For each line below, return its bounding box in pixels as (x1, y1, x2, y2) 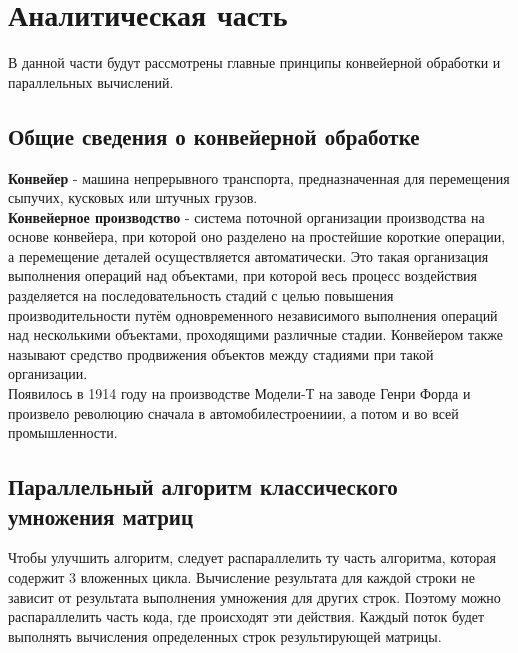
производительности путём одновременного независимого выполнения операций (8, 304, 498, 325)
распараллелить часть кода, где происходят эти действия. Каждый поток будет (8, 606, 485, 627)
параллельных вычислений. (8, 71, 174, 92)
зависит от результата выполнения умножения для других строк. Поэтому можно (8, 586, 501, 607)
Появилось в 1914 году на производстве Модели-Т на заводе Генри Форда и (8, 383, 471, 404)
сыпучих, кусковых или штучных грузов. (8, 187, 258, 208)
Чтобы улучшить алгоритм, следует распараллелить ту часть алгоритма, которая (8, 547, 496, 568)
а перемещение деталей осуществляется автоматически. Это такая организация (8, 245, 489, 266)
